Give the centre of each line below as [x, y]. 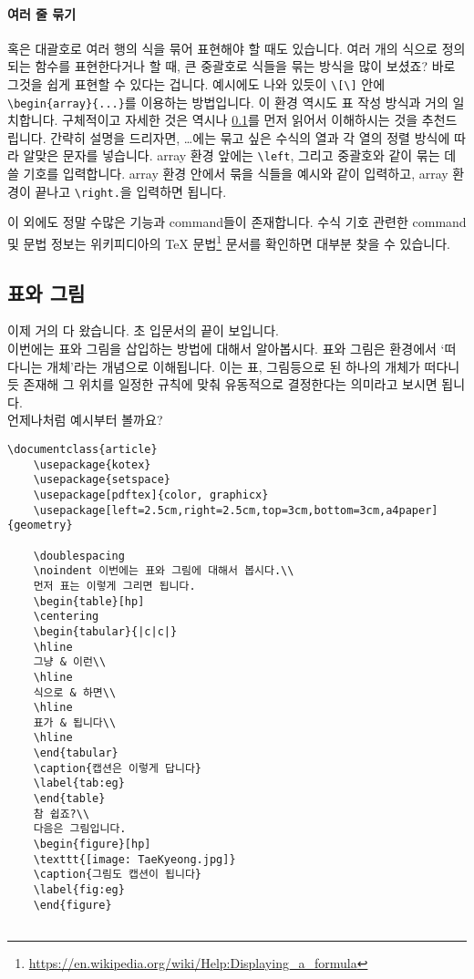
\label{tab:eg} [79, 783]
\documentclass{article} [82, 449]
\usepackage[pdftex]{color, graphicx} [151, 495]
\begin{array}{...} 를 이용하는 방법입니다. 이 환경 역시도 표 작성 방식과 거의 [228, 102]
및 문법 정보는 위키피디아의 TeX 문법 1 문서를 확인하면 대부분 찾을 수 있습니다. [229, 242]
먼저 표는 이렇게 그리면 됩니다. [114, 586]
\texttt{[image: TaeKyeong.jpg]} [134, 859]
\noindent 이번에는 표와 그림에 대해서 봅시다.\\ [164, 571]
